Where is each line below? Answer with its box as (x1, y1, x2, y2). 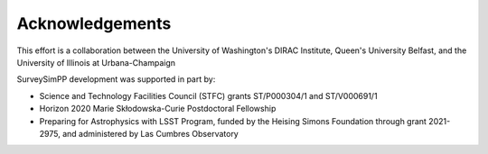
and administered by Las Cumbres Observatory (61, 128, 239, 139)
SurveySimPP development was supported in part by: (16, 74, 216, 85)
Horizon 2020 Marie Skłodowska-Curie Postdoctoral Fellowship (39, 104, 277, 114)
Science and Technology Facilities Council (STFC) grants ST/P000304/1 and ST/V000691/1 (39, 90, 379, 101)
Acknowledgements (16, 14, 172, 33)
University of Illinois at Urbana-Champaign (16, 57, 176, 68)
